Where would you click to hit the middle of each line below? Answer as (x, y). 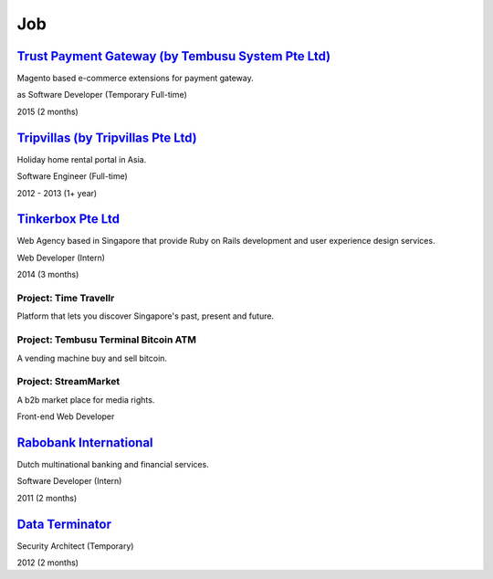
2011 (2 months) (47, 498)
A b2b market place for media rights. (86, 400)
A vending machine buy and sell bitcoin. (92, 358)
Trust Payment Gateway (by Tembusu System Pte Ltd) (174, 56)
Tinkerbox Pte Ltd (68, 219)
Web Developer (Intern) (61, 258)
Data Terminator (64, 524)
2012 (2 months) (48, 563)
